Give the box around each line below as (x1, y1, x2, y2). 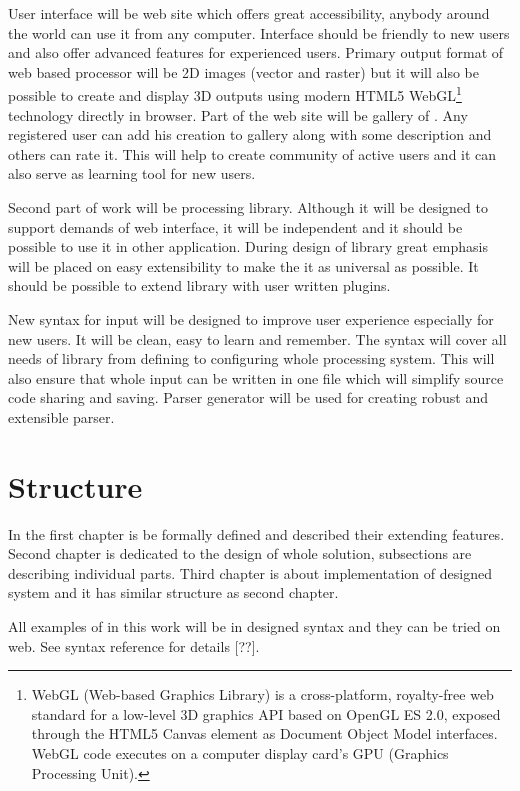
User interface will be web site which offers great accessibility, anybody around (8, 3, 490, 23)
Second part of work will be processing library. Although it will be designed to (8, 197, 488, 217)
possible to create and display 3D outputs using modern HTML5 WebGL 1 (8, 82, 462, 106)
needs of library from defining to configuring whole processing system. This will (8, 348, 495, 369)
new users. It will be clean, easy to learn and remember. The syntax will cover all (8, 328, 507, 349)
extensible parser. (8, 406, 115, 427)
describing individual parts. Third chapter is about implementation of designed (8, 562, 492, 583)
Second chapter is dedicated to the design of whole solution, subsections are (8, 543, 472, 564)
